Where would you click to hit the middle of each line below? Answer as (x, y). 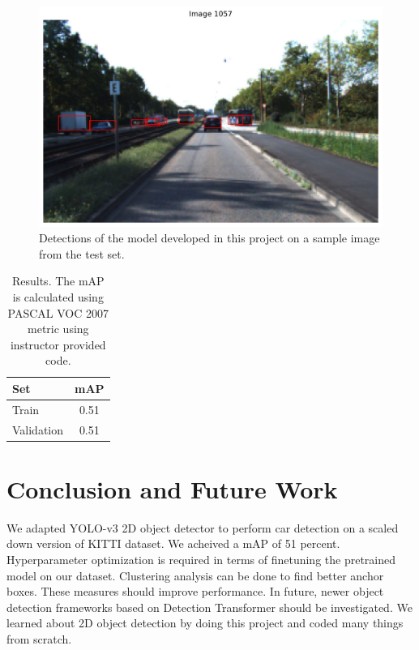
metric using (58, 329)
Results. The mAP (58, 281)
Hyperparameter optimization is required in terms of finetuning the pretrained (201, 560)
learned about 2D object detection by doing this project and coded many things (205, 623)
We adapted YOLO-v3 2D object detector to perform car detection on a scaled (203, 527)
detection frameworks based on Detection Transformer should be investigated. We (209, 607)
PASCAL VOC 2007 (58, 312)
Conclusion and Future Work (172, 488)
